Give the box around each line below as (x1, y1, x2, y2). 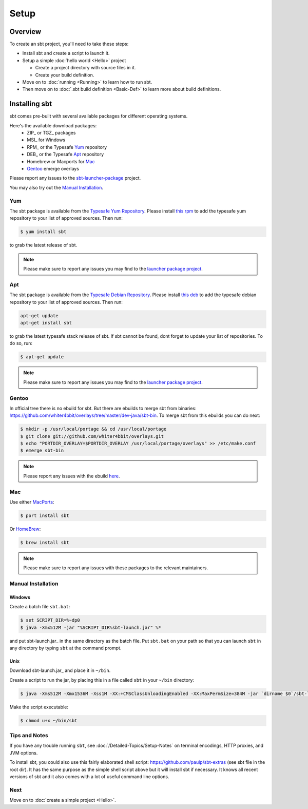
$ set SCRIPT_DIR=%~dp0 (20, 618, 81, 623)
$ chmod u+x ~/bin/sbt (20, 718, 78, 723)
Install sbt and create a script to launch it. (22, 50, 110, 56)
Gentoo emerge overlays (27, 166, 80, 172)
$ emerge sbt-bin (20, 448, 64, 454)
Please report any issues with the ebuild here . (23, 473, 120, 479)
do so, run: (9, 340, 33, 346)
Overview (9, 27, 42, 36)
